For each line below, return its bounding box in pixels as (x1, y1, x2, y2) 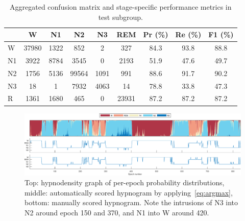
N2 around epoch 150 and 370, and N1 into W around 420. (24, 207, 209, 218)
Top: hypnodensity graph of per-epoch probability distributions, (24, 177, 225, 188)
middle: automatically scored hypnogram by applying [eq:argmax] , (24, 187, 233, 198)
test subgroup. (98, 11, 143, 22)
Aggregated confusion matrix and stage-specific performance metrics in (10, 2, 232, 12)
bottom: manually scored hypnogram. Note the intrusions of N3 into (24, 197, 238, 208)
